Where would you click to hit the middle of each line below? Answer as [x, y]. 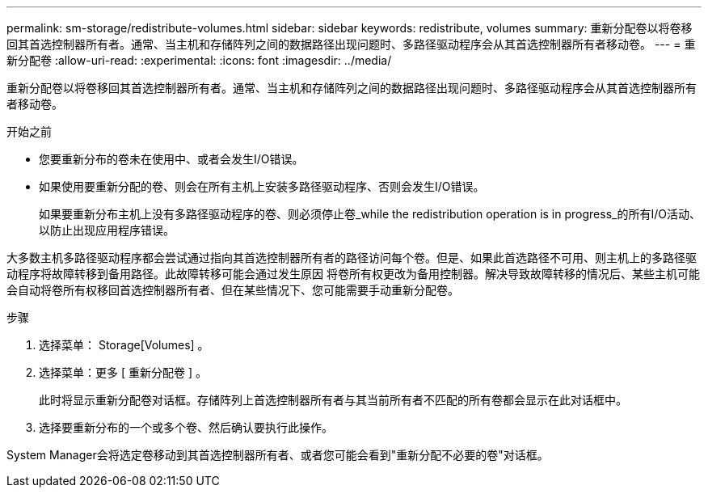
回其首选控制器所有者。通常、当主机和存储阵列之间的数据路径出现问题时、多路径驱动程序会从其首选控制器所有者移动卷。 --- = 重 [351, 44]
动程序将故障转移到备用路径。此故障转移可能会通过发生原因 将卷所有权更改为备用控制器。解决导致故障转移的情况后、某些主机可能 [353, 274]
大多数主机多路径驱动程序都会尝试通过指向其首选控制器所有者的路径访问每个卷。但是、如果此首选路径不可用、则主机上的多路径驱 [352, 258]
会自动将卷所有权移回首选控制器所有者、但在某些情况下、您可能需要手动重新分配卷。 [233, 290]
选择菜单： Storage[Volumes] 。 [124, 345]
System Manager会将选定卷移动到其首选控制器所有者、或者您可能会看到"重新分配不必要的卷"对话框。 [278, 455]
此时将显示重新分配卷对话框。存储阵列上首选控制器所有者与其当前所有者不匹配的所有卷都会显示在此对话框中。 [333, 400]
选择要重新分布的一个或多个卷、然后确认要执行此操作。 [186, 427]
